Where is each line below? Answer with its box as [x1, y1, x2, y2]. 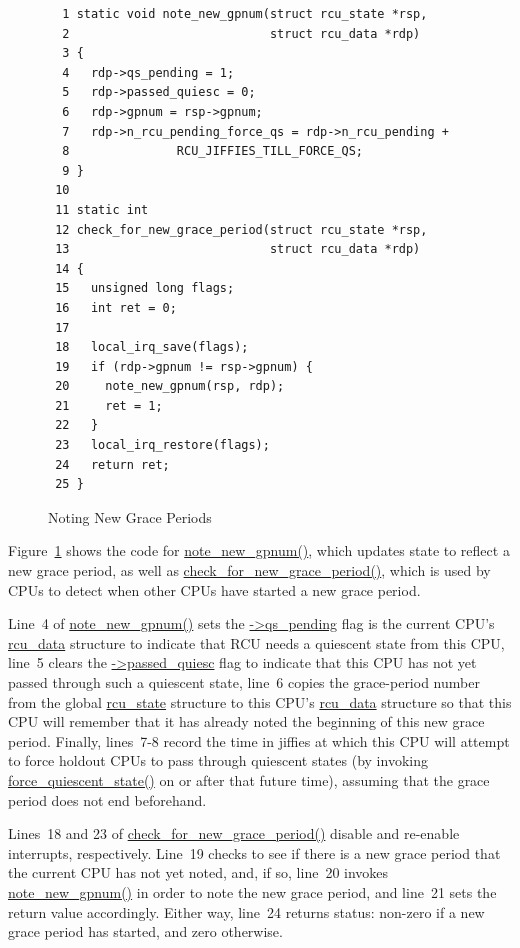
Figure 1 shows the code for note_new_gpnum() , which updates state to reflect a [8, 540, 510, 561]
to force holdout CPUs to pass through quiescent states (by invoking [8, 750, 428, 771]
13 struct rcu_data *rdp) [55, 242, 421, 257]
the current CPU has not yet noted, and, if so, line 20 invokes [8, 862, 389, 883]
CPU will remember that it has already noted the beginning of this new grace [8, 711, 485, 732]
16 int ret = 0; [55, 300, 177, 315]
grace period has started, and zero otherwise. [8, 921, 283, 942]
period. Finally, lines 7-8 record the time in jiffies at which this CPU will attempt [8, 730, 510, 751]
